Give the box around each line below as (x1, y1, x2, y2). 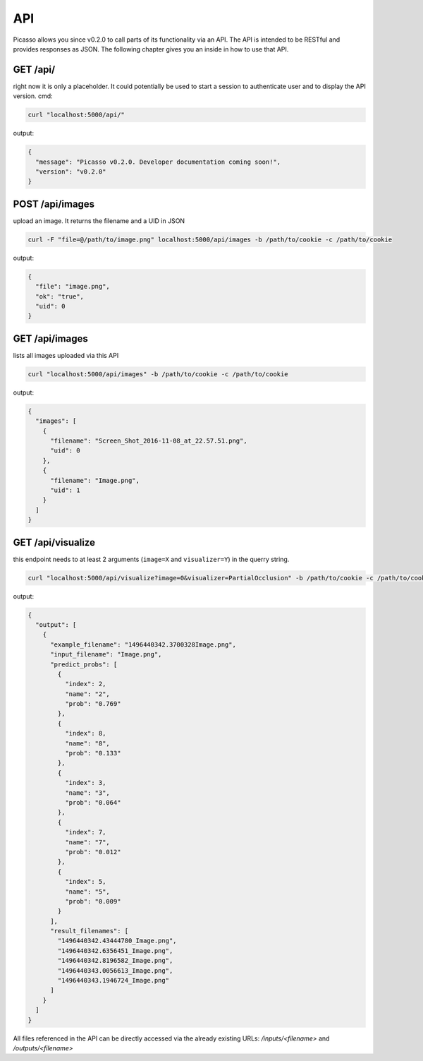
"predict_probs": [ (50, 660, 118, 669)
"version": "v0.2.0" (35, 167, 106, 176)
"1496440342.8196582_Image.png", (57, 957, 173, 965)
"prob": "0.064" (64, 798, 121, 806)
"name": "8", (64, 739, 111, 748)
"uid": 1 (50, 486, 80, 494)
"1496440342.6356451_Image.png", (57, 947, 173, 954)
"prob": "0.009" (64, 897, 121, 905)
